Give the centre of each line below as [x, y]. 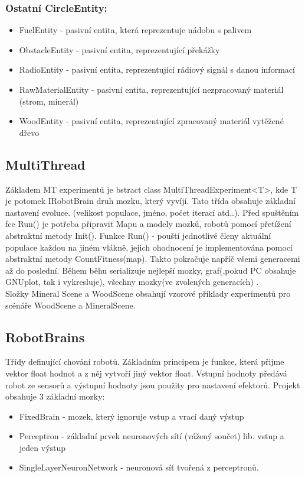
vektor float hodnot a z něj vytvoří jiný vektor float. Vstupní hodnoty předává [146, 373]
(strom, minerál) [49, 101]
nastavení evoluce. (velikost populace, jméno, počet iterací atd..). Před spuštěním [152, 212]
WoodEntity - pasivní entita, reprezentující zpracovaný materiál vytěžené [151, 121]
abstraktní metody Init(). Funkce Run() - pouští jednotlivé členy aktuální [138, 235]
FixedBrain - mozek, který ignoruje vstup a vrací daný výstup [132, 416]
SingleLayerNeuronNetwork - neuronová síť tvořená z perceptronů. [139, 467]
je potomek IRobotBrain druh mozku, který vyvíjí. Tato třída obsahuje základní [150, 201]
